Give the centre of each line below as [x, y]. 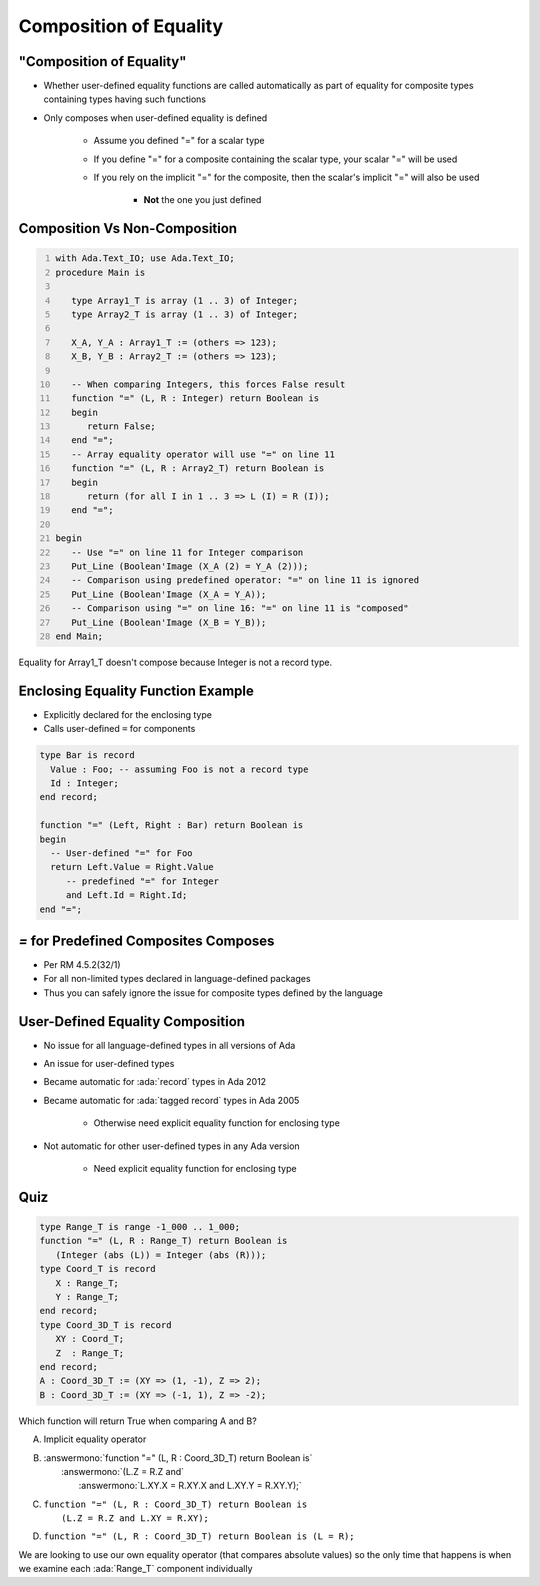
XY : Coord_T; [90, 1339]
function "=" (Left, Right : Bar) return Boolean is [171, 825]
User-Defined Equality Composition [131, 1021]
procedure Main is [100, 272]
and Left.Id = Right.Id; [126, 895]
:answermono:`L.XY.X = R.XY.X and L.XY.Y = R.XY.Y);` [190, 1486]
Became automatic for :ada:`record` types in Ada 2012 [155, 1082]
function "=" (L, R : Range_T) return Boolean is [163, 1241]
